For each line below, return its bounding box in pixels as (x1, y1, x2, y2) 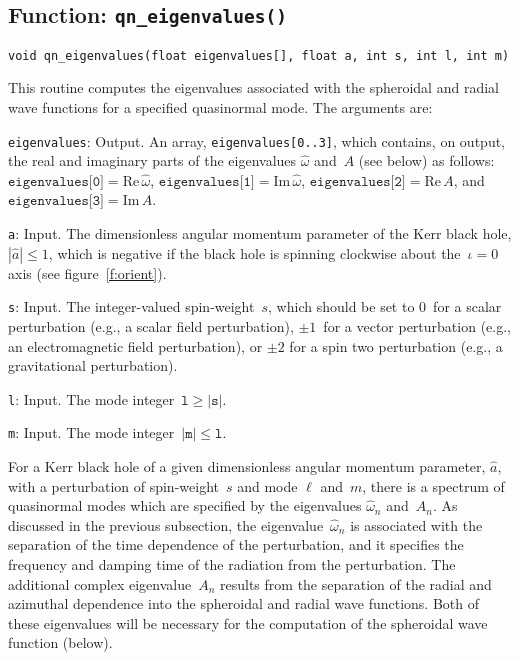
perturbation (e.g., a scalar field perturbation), (8, 315, 294, 336)
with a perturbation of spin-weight (8, 475, 219, 496)
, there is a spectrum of (362, 475, 505, 496)
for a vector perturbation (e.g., (323, 315, 511, 336)
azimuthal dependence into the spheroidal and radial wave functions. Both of (8, 593, 480, 614)
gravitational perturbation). (8, 355, 178, 376)
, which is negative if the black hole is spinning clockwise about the (48, 242, 461, 263)
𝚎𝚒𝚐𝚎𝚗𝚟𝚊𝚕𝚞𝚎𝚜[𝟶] (8, 174, 104, 189)
